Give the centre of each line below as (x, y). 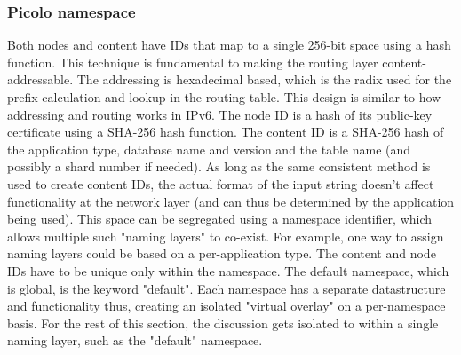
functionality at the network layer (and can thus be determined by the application (231, 201)
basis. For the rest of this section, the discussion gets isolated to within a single (223, 323)
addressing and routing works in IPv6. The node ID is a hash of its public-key (220, 114)
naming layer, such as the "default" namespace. (135, 340)
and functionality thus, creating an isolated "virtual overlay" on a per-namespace (227, 306)
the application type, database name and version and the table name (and (209, 149)
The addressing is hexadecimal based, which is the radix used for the (264, 79)
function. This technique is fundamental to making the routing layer (193, 62)
